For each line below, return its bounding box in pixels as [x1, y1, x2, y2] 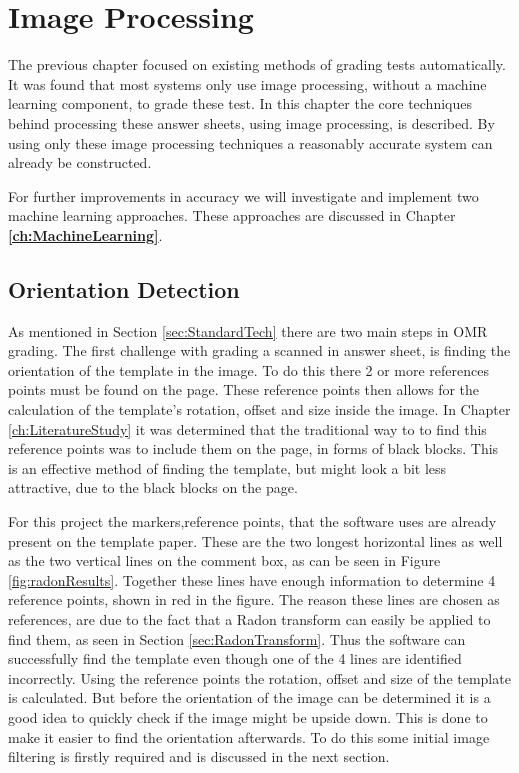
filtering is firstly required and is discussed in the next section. [8, 746, 390, 767]
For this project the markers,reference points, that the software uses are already [8, 511, 497, 532]
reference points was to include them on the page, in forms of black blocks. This [8, 438, 499, 459]
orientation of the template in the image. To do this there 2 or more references [8, 359, 490, 380]
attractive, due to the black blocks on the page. [8, 477, 298, 498]
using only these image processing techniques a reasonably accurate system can [8, 132, 493, 153]
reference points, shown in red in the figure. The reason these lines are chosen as [8, 589, 500, 610]
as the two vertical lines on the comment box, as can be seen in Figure [8, 550, 441, 571]
